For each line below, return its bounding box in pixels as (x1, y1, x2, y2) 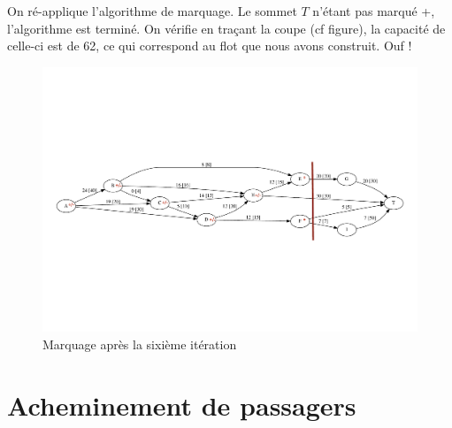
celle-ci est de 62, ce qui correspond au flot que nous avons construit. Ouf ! (7, 36, 412, 55)
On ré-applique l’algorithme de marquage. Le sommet (7, 2, 297, 19)
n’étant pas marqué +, (312, 2, 435, 19)
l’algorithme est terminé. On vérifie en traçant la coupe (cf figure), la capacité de (7, 19, 446, 37)
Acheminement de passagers (7, 386, 356, 423)
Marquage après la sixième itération (42, 335, 237, 354)
